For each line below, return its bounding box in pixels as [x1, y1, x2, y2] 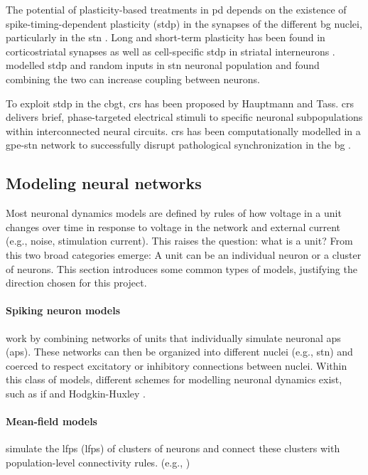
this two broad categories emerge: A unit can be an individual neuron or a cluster [6, 247, 362, 262]
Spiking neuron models [6, 303, 120, 318]
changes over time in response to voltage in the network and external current [6, 219, 340, 234]
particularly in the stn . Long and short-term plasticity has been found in [6, 30, 325, 45]
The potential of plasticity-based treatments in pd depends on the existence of [6, 2, 347, 16]
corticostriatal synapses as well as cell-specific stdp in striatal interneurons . [6, 43, 335, 58]
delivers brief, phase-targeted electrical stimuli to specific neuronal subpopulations [6, 110, 363, 124]
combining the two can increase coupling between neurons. [6, 71, 260, 86]
